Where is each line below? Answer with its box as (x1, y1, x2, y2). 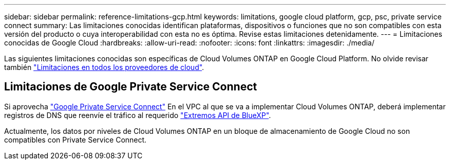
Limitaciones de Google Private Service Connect (4, 80, 257, 93)
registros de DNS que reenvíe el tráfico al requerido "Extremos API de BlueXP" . (4, 110, 271, 120)
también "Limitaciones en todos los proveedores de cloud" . (4, 63, 204, 72)
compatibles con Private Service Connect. (4, 135, 147, 144)
